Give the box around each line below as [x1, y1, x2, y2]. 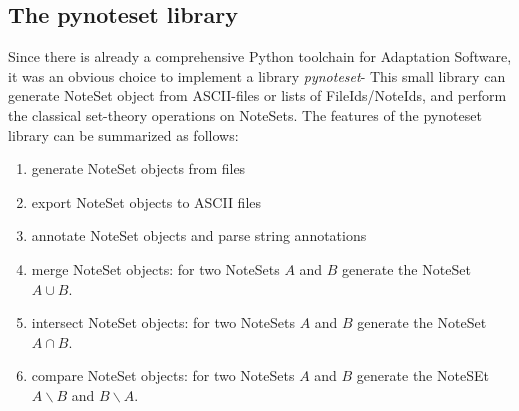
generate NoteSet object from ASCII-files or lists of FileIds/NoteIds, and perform [8, 85, 507, 106]
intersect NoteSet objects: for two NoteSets [31, 312, 295, 333]
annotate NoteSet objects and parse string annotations [31, 225, 367, 246]
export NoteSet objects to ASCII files [31, 191, 262, 212]
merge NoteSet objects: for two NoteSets [31, 258, 280, 279]
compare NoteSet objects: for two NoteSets [31, 365, 295, 386]
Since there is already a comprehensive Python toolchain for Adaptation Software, [8, 46, 512, 67]
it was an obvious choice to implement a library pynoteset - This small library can [8, 65, 506, 86]
